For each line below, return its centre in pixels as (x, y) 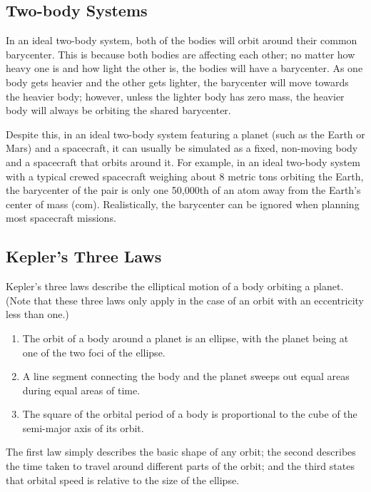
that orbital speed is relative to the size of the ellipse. (123, 480)
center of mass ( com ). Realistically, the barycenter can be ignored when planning (183, 204)
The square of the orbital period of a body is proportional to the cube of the (190, 414)
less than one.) (37, 314)
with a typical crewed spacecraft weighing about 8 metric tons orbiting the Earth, (185, 176)
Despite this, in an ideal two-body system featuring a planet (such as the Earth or (185, 134)
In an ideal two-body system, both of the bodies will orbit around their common (182, 40)
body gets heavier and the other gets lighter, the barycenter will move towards (177, 82)
